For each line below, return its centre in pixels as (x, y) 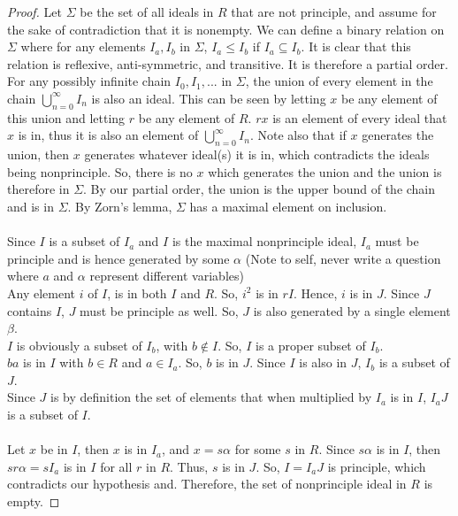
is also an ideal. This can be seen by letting (209, 98)
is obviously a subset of (79, 345)
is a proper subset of (310, 345)
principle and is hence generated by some (118, 258)
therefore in (38, 189)
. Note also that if (298, 135)
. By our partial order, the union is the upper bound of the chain (260, 189)
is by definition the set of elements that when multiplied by (211, 397)
